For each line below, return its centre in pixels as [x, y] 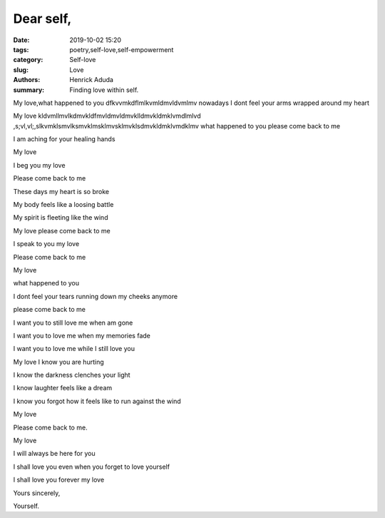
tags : [21, 49]
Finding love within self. [104, 90]
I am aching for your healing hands [64, 139]
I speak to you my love [46, 244]
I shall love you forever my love [59, 480]
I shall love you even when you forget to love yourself [92, 467]
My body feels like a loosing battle [63, 205]
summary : [29, 90]
